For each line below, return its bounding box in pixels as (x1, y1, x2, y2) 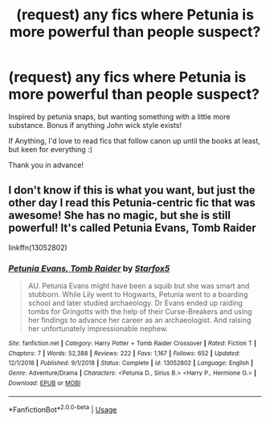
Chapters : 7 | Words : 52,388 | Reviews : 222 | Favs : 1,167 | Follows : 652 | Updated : (8, 349, 241, 358)
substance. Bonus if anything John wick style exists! (8, 120, 182, 130)
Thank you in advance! (8, 159, 84, 170)
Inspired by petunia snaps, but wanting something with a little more (8, 111, 231, 122)
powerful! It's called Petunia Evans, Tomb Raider (8, 221, 257, 235)
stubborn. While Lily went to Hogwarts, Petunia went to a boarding (27, 290, 248, 300)
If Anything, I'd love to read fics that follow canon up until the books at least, (8, 135, 261, 146)
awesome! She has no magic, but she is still (8, 209, 231, 222)
